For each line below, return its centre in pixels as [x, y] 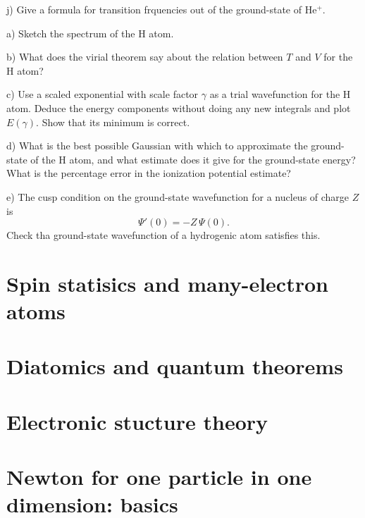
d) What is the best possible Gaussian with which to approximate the [157, 146]
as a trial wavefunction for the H [280, 94]
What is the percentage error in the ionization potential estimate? [149, 173]
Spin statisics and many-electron [167, 283]
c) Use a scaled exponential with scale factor [103, 94]
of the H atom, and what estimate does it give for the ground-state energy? [193, 159]
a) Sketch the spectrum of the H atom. [90, 33]
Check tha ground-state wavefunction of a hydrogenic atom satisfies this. [163, 235]
